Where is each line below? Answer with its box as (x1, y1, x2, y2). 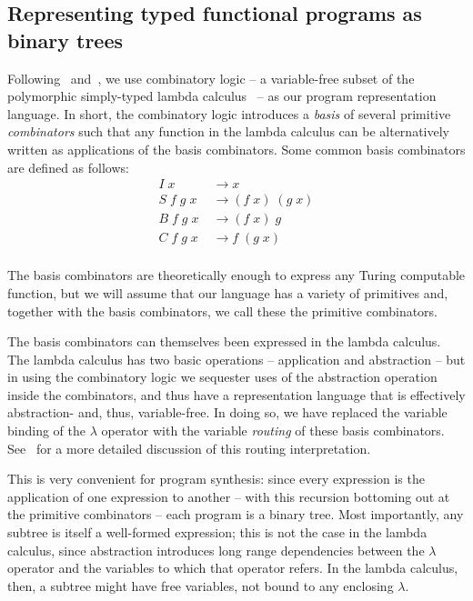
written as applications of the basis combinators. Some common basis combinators (7, 139, 466, 158)
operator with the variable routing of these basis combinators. (101, 421, 445, 440)
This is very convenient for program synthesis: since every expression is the (7, 469, 425, 488)
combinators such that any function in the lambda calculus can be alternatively (7, 122, 449, 141)
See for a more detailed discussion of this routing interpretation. (7, 438, 371, 457)
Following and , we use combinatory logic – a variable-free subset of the (7, 68, 415, 87)
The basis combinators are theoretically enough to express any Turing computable (7, 265, 466, 285)
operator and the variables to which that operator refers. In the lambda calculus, (7, 558, 458, 577)
